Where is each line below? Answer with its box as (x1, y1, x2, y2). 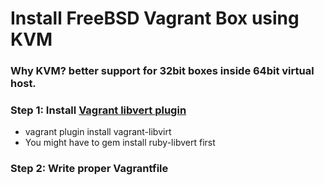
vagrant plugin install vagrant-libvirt (24, 126, 172, 138)
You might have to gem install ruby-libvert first (24, 137, 216, 149)
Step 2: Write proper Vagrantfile (10, 162, 169, 176)
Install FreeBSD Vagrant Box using (10, 7, 300, 30)
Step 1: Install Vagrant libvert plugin (10, 103, 187, 117)
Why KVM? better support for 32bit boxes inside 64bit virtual (10, 64, 315, 78)
